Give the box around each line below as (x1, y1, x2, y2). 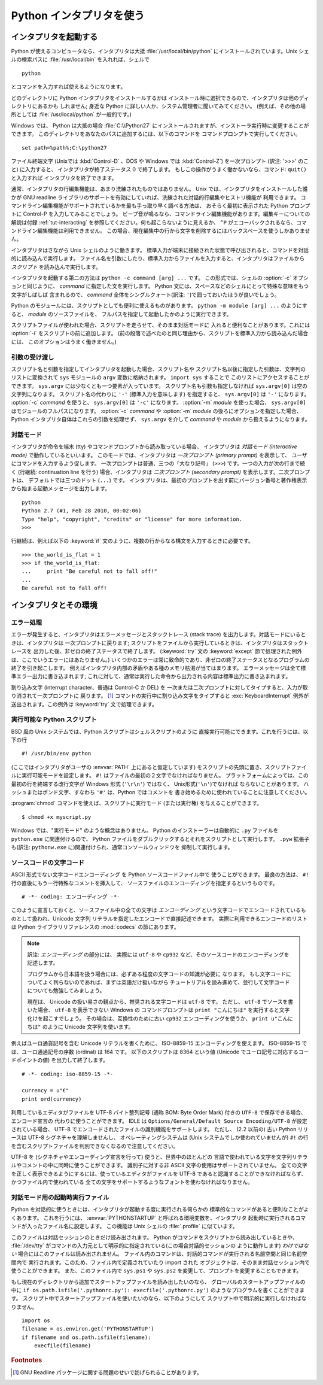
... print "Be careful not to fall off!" (22, 568, 158, 575)
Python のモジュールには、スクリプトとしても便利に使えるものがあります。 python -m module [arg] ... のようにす (11, 302, 307, 309)
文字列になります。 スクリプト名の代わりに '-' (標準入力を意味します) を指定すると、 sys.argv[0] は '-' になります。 (11, 391, 310, 398)
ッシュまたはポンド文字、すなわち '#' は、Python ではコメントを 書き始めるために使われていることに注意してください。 (11, 789, 310, 796)
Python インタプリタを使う (11, 9, 145, 22)
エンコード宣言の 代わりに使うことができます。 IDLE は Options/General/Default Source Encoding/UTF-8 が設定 (11, 1117, 307, 1125)
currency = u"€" (22, 1087, 69, 1094)
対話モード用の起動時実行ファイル (11, 1193, 109, 1201)
